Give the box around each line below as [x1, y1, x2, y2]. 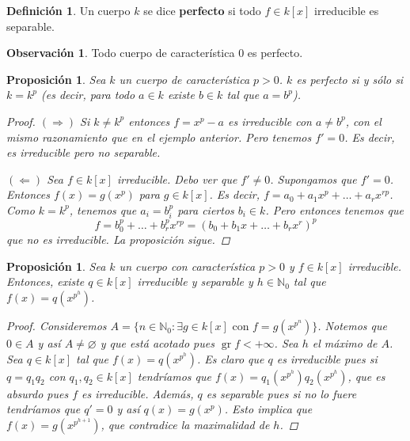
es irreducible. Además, [82, 385, 194, 401]
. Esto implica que [224, 401, 313, 417]
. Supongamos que [270, 170, 357, 187]
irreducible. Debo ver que [116, 170, 237, 187]
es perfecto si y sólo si [296, 70, 404, 87]
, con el [345, 112, 382, 129]
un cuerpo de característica [119, 70, 250, 87]
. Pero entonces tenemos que [265, 201, 404, 218]
